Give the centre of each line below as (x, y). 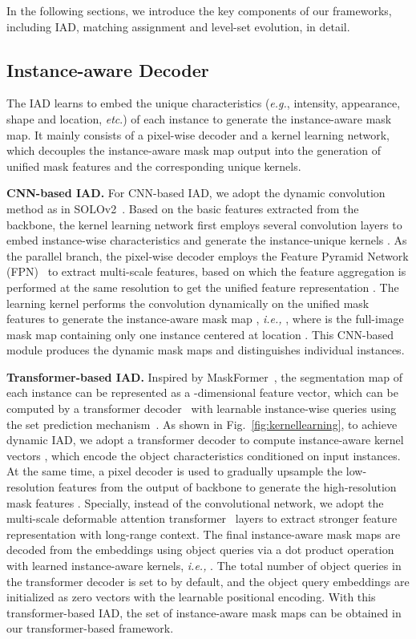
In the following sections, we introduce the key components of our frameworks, (199, 10)
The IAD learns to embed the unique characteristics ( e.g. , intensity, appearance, (204, 103)
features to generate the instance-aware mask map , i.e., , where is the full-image (205, 319)
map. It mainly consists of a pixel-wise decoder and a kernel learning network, (198, 134)
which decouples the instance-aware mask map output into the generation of (194, 150)
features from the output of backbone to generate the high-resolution (227, 487)
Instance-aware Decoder (108, 69)
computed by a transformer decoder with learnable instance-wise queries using (202, 408)
